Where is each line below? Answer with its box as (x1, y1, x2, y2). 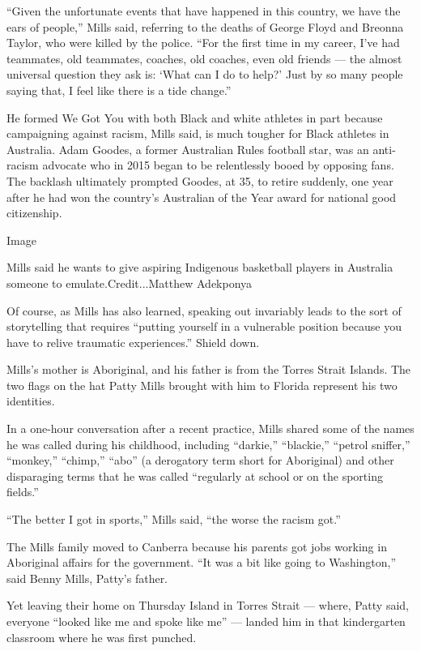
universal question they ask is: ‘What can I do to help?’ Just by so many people (6, 66, 403, 83)
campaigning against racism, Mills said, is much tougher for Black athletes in (6, 125, 389, 142)
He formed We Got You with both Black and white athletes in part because (6, 109, 383, 126)
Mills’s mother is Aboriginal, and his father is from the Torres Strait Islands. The (6, 361, 411, 378)
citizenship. (6, 204, 62, 221)
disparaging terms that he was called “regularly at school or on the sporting (6, 467, 383, 484)
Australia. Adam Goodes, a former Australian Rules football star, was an (6, 140, 369, 157)
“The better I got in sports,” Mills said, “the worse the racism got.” (6, 511, 341, 528)
